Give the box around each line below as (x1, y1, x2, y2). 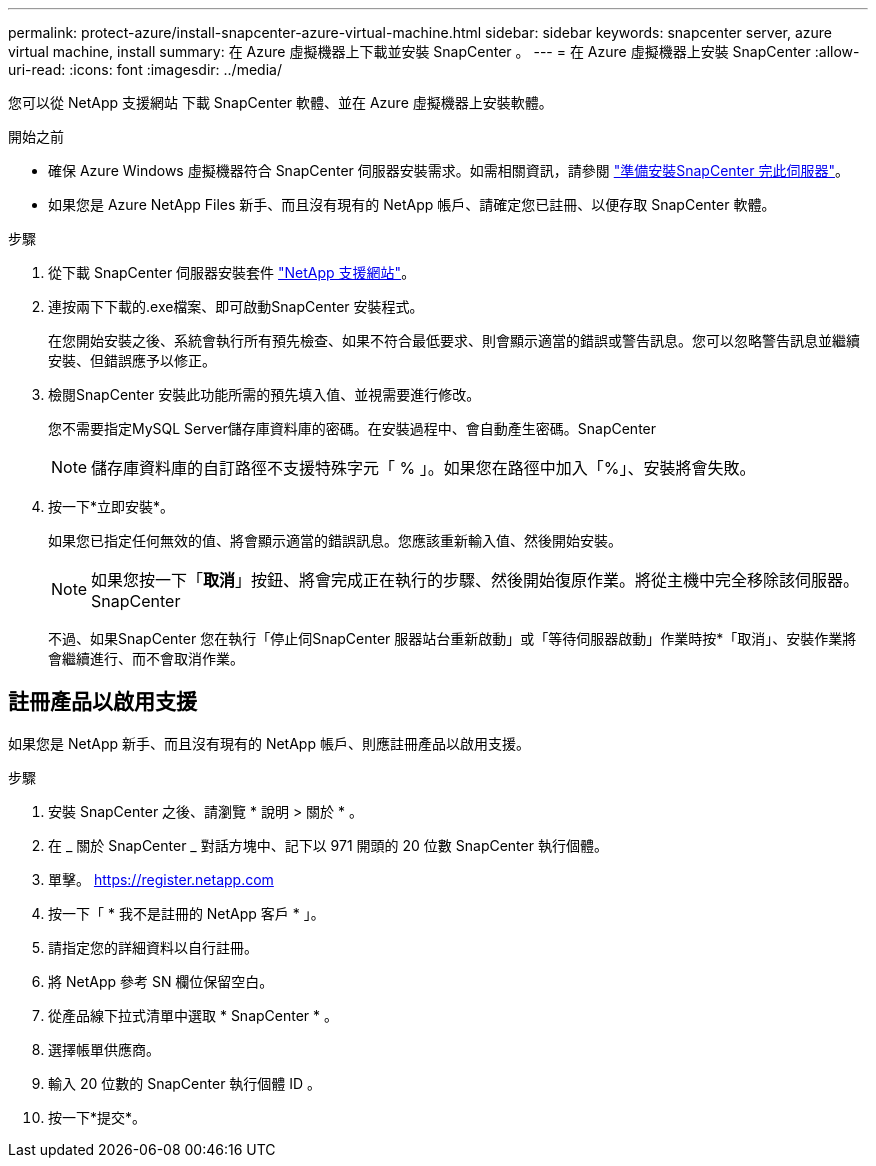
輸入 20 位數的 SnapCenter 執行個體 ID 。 (48, 1074, 322, 1092)
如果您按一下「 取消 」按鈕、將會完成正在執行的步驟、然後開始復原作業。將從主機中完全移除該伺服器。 (91, 570, 860, 590)
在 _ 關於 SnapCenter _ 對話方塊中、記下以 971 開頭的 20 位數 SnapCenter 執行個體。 (48, 836, 608, 854)
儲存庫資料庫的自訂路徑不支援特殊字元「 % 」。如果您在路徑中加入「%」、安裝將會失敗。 (91, 458, 756, 478)
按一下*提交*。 (48, 1108, 147, 1126)
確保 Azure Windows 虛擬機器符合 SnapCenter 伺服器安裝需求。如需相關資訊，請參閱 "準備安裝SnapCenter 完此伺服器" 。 (48, 162, 849, 179)
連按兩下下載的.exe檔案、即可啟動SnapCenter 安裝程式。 (48, 298, 424, 315)
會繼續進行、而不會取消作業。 (48, 650, 244, 667)
